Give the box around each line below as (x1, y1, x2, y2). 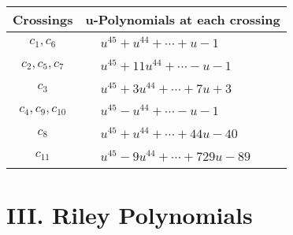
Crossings (13, 10, 73, 28)
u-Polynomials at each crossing (85, 10, 280, 28)
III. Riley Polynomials (6, 199, 253, 231)
